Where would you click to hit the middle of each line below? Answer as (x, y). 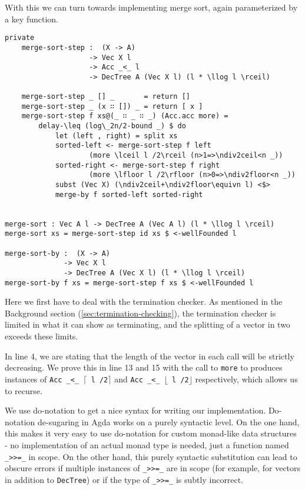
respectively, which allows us (246, 379)
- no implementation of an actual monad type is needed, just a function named (147, 444)
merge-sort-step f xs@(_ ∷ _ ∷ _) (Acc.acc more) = (125, 116)
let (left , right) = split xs (116, 136)
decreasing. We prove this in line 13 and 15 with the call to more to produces (144, 367)
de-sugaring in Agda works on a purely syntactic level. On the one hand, (169, 421)
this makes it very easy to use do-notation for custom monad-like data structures (151, 433)
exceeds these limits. (42, 336)
